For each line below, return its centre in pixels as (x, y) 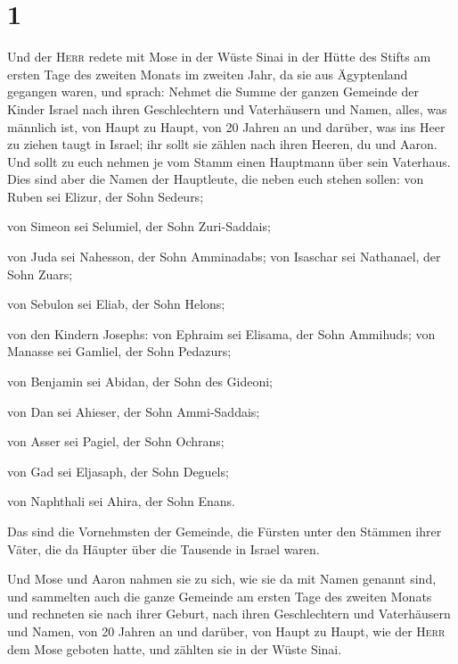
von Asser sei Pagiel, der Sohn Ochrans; (116, 441)
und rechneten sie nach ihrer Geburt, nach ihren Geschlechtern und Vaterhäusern (229, 614)
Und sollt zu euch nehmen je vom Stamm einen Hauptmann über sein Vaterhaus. (229, 161)
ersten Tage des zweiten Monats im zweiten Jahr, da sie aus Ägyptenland (208, 74)
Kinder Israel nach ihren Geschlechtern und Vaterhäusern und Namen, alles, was (227, 108)
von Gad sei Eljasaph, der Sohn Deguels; (118, 471)
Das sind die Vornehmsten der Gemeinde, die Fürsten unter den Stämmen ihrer (225, 531)
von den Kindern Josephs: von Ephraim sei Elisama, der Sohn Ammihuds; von (221, 333)
